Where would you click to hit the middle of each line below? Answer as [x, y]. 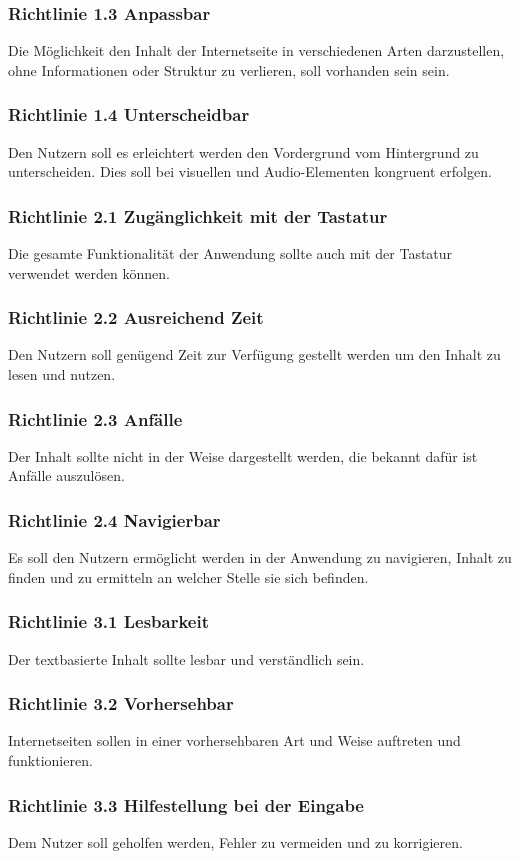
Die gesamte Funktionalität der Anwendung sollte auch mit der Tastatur [230, 253]
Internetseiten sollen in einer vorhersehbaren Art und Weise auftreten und [234, 740]
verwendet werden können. [89, 272]
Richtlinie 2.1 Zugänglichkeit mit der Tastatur [198, 215]
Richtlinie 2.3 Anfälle [95, 418]
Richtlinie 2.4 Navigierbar [114, 519]
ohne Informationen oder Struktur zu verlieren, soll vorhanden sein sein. [229, 69]
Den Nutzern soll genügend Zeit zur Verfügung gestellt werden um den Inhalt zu [254, 354]
